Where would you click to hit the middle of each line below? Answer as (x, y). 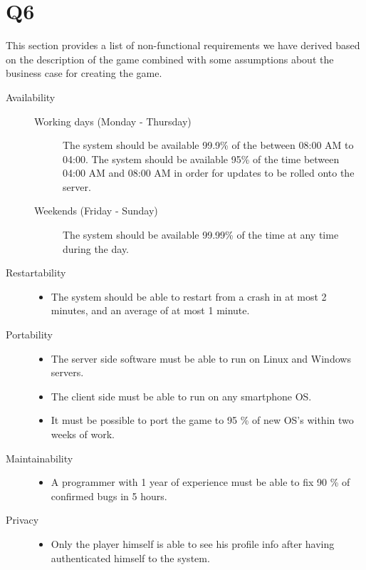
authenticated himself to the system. (130, 558)
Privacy (22, 520)
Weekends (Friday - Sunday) (96, 211)
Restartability (36, 273)
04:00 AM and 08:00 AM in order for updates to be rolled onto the (209, 173)
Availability (31, 97)
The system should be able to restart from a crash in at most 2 (189, 296)
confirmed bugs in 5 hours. (109, 496)
